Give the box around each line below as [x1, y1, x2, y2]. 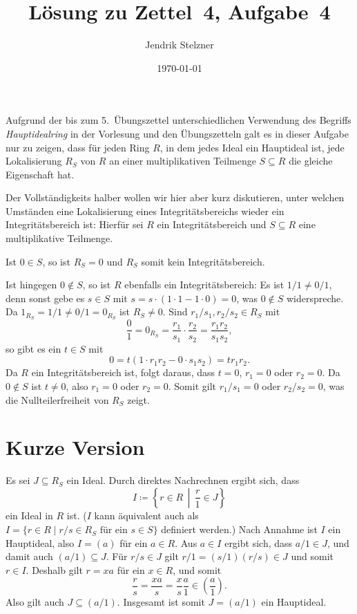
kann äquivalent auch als [94, 508, 199, 523]
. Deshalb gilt [26, 562, 83, 577]
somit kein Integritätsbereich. [141, 254, 265, 268]
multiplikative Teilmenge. [6, 231, 113, 245]
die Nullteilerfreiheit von [6, 392, 109, 407]
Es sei [6, 473, 30, 487]
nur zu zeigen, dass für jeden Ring [6, 140, 150, 154]
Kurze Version [6, 433, 145, 461]
